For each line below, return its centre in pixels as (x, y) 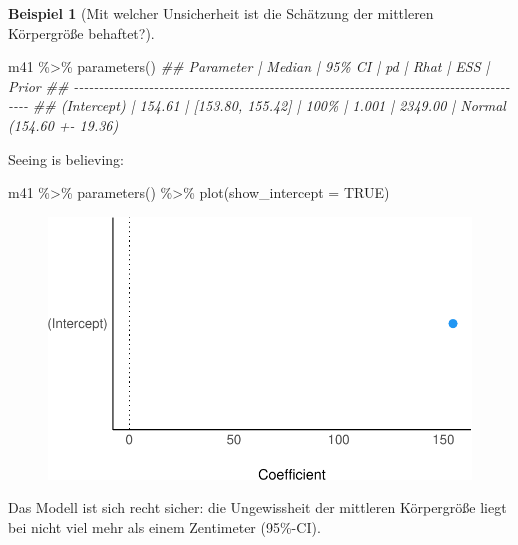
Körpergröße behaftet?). (81, 32)
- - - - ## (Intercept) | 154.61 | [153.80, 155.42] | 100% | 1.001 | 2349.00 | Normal (257, 105)
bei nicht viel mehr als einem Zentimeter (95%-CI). (164, 526)
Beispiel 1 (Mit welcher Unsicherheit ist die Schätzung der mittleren (221, 13)
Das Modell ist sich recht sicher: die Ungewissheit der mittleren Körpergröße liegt (257, 507)
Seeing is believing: (66, 158)
